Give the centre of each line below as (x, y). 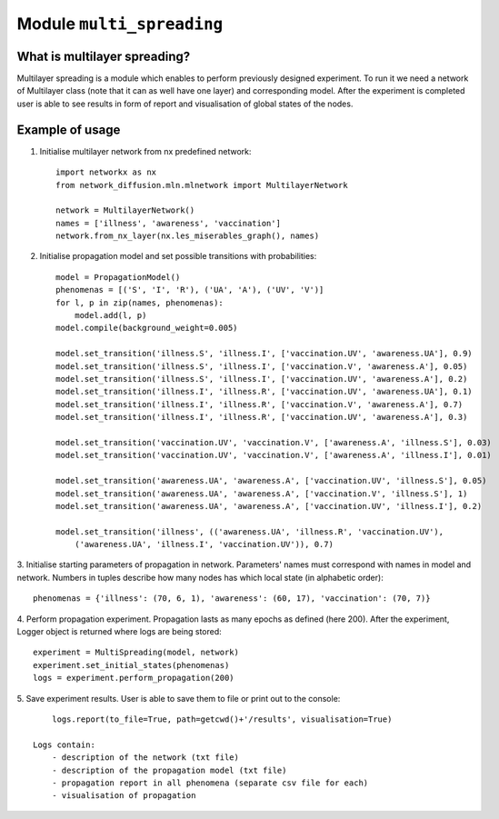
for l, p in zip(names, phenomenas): (140, 303)
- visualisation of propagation (124, 796)
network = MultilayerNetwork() (125, 210)
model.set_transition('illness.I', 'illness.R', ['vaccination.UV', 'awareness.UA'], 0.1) (264, 392)
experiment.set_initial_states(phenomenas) (131, 665)
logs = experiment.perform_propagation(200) (134, 678)
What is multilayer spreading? (104, 56)
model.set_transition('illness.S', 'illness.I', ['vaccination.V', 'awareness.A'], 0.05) (262, 366)
